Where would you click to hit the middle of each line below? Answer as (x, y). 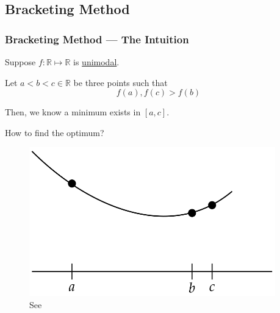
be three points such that (120, 82)
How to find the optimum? (55, 132)
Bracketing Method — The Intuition (97, 39)
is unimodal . (96, 62)
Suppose (20, 62)
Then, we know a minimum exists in (73, 112)
